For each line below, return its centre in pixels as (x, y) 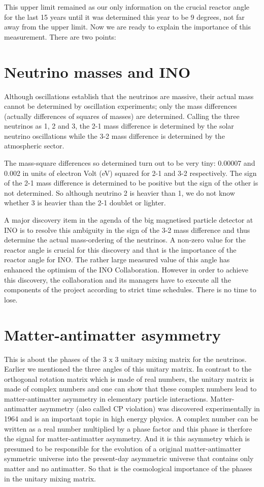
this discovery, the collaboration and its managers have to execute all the (118, 279)
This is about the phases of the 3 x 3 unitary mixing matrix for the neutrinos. (125, 359)
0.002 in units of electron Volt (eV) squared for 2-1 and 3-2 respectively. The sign (130, 173)
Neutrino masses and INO (97, 71)
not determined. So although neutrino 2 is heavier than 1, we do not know (120, 192)
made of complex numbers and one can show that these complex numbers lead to (130, 389)
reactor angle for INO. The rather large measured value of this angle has (117, 260)
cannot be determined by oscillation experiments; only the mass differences (121, 106)
